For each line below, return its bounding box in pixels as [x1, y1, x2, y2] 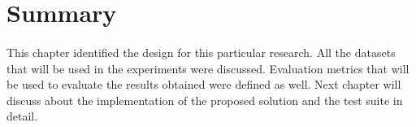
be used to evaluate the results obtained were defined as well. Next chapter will [6, 76, 401, 93]
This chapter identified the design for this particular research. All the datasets [6, 43, 396, 60]
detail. [6, 107, 38, 125]
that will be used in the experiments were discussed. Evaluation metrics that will [6, 59, 409, 77]
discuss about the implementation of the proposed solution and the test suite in [6, 91, 403, 108]
